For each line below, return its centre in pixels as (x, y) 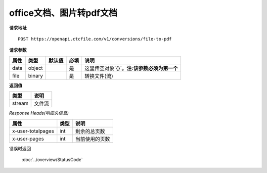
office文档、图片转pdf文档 (63, 13)
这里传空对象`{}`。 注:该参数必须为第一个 (131, 68)
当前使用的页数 (92, 139)
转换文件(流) (99, 76)
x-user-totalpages (33, 131)
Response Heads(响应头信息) (39, 113)
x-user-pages (28, 138)
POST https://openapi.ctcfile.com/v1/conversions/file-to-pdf (95, 39)
